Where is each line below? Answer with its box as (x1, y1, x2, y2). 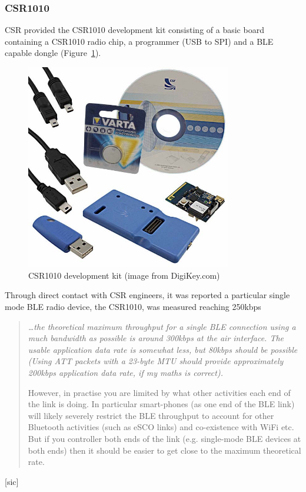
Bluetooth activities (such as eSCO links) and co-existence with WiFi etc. (28, 421, 294, 433)
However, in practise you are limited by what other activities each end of (28, 386, 291, 398)
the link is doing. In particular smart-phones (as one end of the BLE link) (28, 398, 295, 410)
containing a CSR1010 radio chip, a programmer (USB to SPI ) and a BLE (5, 35, 274, 47)
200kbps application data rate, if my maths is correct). (28, 366, 223, 378)
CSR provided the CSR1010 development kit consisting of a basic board (5, 24, 264, 36)
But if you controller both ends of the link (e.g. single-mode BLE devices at (28, 432, 301, 444)
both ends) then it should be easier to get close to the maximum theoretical (28, 444, 301, 456)
